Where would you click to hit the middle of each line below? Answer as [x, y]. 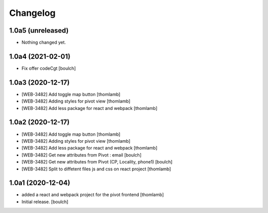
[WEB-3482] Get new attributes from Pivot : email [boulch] [81, 155]
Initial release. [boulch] [45, 202]
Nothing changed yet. [44, 43]
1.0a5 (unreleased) [39, 30]
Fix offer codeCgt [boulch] [49, 68]
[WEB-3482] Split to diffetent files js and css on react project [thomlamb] [96, 169]
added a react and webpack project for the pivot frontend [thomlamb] [93, 195]
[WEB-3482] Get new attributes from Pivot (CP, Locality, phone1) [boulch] [97, 162]
